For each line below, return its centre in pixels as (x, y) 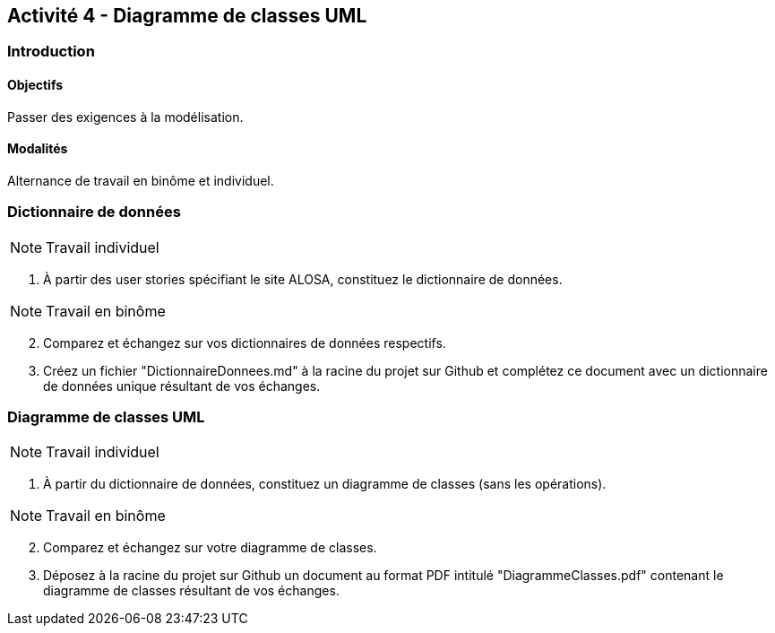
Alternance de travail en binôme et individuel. (141, 180)
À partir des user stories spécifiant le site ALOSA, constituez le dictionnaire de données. (303, 279)
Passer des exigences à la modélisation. (125, 117)
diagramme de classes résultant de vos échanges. (191, 591)
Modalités (38, 149)
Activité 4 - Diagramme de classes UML (187, 16)
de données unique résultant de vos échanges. (182, 386)
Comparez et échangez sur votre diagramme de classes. (210, 548)
